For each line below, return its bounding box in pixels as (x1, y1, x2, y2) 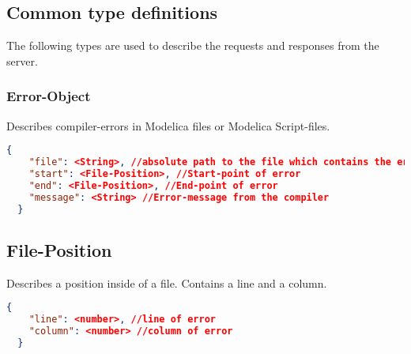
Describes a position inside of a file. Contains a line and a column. (6, 274, 327, 291)
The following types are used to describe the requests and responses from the (6, 37, 379, 54)
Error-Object (6, 86, 91, 106)
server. (6, 52, 38, 69)
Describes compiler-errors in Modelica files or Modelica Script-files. (6, 117, 330, 134)
